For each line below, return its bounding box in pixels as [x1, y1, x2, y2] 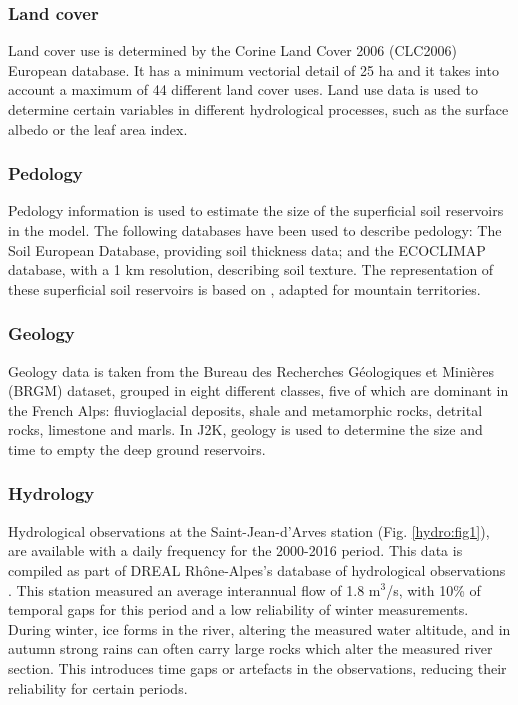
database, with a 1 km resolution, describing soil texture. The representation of [8, 259, 494, 280]
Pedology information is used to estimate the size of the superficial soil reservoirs [8, 200, 504, 221]
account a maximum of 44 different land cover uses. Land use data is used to [8, 79, 478, 100]
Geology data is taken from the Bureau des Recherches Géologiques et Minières [8, 360, 495, 381]
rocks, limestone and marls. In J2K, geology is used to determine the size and [8, 419, 483, 440]
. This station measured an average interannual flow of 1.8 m [8, 579, 381, 600]
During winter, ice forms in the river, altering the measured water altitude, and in [8, 618, 511, 639]
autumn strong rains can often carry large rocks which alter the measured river [8, 638, 493, 659]
